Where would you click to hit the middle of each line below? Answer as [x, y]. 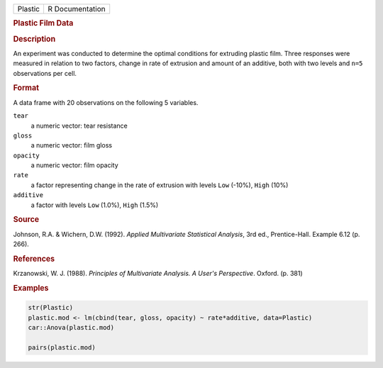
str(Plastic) [51, 308]
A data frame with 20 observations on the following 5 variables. [106, 102]
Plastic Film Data [43, 23]
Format [26, 88]
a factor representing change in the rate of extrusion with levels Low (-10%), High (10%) [160, 185]
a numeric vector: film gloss [72, 145]
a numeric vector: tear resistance [79, 126]
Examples [31, 288]
